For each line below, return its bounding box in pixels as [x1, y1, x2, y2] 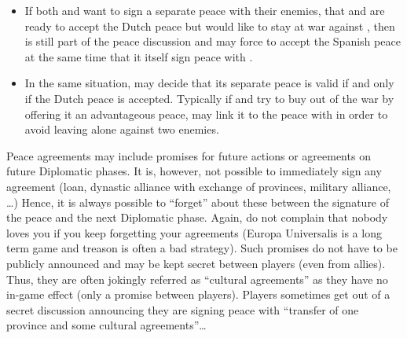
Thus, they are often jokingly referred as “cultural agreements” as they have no [6, 270, 388, 287]
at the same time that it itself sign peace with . [24, 48, 253, 64]
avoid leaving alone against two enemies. [24, 121, 219, 138]
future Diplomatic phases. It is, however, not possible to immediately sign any [6, 163, 382, 179]
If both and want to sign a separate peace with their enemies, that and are [24, 2, 385, 18]
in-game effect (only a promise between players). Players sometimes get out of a [6, 286, 390, 303]
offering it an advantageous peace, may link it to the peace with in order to [24, 105, 388, 122]
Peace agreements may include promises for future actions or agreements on [6, 147, 371, 163]
